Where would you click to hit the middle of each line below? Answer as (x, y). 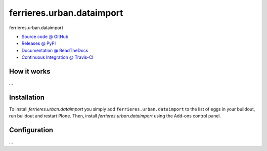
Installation (27, 97)
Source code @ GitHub (45, 37)
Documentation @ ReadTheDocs (55, 50)
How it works (30, 71)
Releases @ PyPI (39, 43)
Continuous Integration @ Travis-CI (58, 57)
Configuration (31, 130)
